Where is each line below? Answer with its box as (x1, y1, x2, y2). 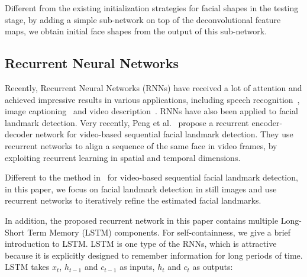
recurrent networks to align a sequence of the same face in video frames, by (5, 139, 277, 152)
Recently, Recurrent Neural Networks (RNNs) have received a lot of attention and (5, 81, 302, 94)
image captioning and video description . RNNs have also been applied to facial (5, 105, 298, 117)
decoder (5, 128, 33, 140)
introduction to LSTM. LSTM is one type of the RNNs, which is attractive (5, 237, 277, 250)
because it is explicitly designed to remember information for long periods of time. (5, 249, 303, 261)
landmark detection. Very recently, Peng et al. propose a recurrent (5, 116, 249, 128)
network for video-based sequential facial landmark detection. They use (35, 128, 293, 140)
